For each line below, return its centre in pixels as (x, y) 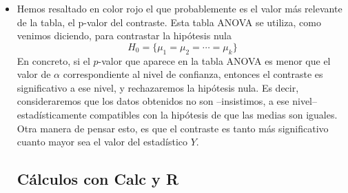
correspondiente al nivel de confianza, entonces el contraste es (193, 74)
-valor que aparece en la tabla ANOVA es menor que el (214, 60)
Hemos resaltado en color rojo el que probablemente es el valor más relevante (180, 8)
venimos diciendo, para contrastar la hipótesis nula (124, 35)
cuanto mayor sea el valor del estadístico (102, 142)
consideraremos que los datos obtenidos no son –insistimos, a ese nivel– (167, 101)
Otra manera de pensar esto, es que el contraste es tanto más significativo (173, 128)
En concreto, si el (53, 60)
